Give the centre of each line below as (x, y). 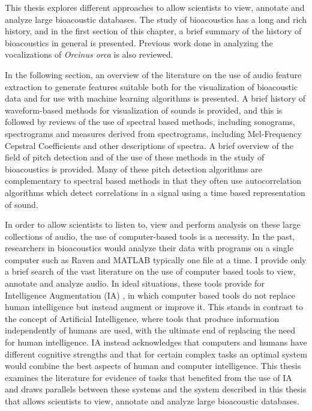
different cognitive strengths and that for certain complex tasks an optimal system (156, 354)
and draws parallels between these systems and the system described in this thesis (156, 389)
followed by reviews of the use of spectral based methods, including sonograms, (150, 122)
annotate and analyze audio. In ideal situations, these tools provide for (135, 283)
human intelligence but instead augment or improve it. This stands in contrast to (154, 307)
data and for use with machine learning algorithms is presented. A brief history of (155, 98)
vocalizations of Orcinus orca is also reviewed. (89, 54)
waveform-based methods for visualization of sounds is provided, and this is (144, 110)
